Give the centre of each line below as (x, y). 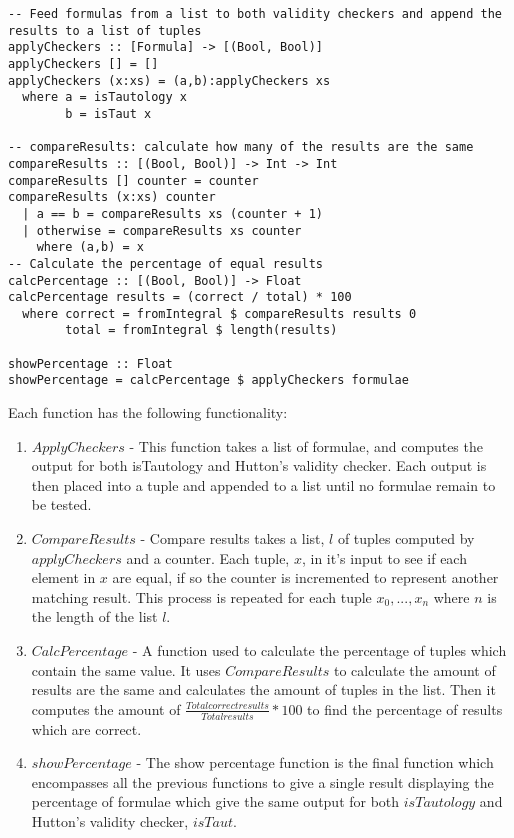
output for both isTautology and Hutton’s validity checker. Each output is (259, 465)
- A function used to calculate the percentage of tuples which (319, 650)
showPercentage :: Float (90, 363)
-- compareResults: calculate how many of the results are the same (241, 147)
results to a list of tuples (105, 30)
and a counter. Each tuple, (208, 557)
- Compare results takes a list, (232, 538)
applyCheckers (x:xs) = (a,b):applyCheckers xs (169, 80)
